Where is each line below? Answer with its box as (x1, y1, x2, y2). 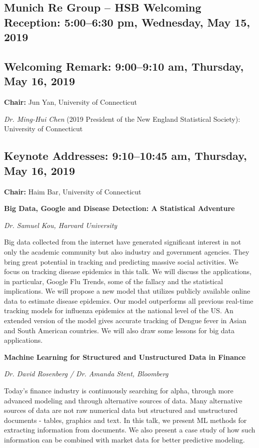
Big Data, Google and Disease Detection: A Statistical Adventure (4, 203, 235, 213)
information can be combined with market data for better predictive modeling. (4, 434, 245, 444)
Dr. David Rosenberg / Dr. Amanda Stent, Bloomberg (4, 368, 168, 379)
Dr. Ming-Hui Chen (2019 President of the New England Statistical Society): (4, 113, 240, 124)
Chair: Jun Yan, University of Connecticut (4, 97, 137, 107)
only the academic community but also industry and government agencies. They (4, 246, 249, 257)
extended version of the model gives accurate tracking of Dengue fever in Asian (4, 315, 246, 326)
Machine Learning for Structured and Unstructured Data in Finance (4, 351, 246, 362)
